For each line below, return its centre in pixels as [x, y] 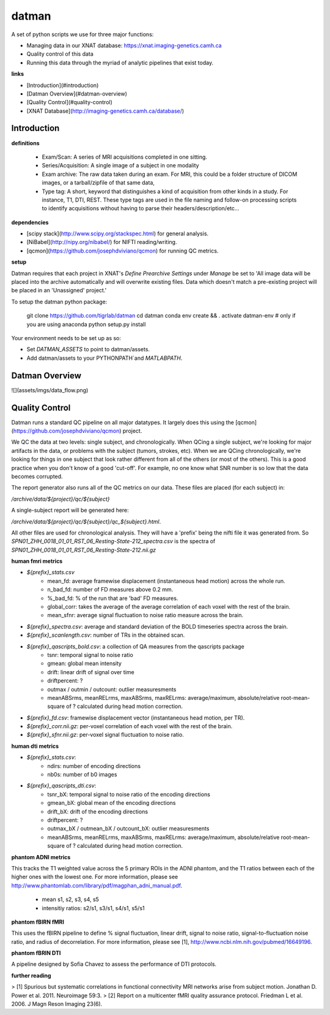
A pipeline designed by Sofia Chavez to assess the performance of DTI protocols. [114, 964]
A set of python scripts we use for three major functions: [82, 34]
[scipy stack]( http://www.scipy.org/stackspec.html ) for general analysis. [118, 234]
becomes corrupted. [37, 476]
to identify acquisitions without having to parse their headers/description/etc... [141, 208]
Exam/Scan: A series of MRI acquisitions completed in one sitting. [125, 157]
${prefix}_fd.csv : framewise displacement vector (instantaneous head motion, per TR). [136, 718]
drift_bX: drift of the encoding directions [98, 812]
